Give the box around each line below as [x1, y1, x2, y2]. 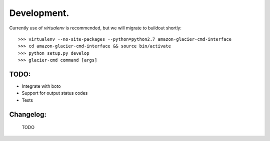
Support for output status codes [21, 90, 88, 96]
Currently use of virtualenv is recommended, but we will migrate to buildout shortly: [9, 25, 182, 31]
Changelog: [9, 110, 47, 119]
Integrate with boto [21, 83, 61, 89]
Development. [9, 7, 69, 18]
